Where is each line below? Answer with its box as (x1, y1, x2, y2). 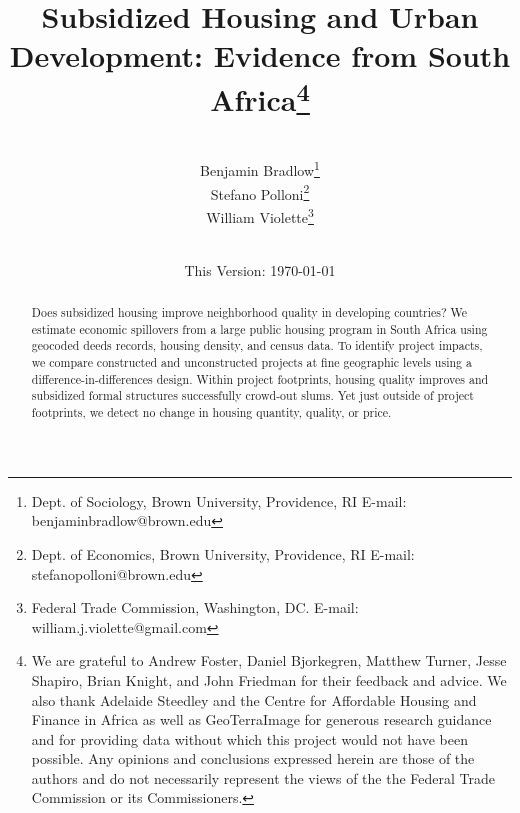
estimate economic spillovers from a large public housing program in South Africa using (31, 320, 488, 337)
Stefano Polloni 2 (210, 180, 310, 204)
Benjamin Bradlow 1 (200, 157, 320, 181)
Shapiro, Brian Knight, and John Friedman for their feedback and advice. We (31, 669, 507, 690)
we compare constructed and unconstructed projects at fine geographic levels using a (31, 354, 472, 371)
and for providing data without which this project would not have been (31, 728, 468, 749)
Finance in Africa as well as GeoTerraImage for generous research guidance (31, 709, 492, 730)
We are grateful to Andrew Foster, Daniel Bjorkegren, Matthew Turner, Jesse (31, 650, 507, 671)
